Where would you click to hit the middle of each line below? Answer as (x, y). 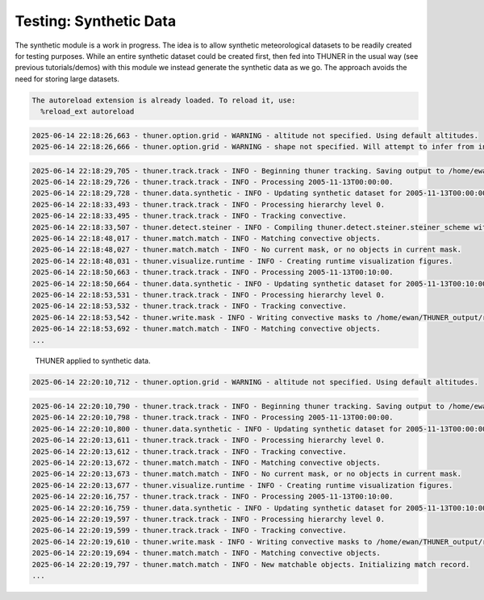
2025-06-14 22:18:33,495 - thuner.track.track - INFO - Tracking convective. (189, 216)
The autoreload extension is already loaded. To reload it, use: (164, 100)
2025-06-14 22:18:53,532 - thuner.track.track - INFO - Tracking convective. (189, 306)
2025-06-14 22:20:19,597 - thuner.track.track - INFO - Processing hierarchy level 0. (209, 519)
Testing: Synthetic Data (96, 21)
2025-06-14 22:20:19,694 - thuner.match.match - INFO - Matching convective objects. (206, 553)
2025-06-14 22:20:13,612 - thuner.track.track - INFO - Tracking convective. (189, 451)
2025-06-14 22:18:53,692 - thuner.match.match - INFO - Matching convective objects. (206, 329)
